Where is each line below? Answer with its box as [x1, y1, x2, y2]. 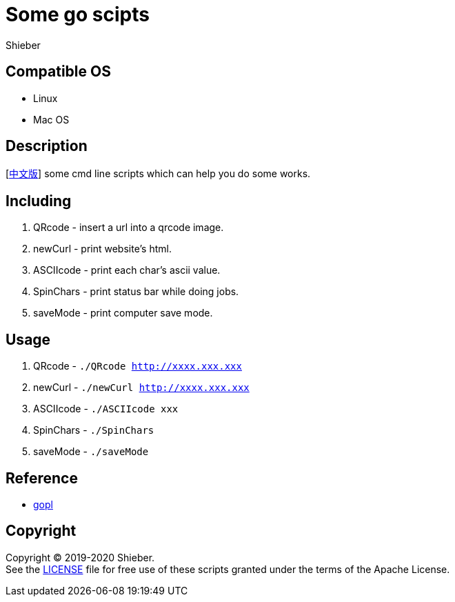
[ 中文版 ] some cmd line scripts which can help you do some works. [6, 168, 311, 180]
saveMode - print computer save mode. [33, 307, 213, 319]
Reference [6, 469, 78, 487]
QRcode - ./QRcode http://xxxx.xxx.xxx [33, 360, 242, 372]
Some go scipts [6, 3, 150, 26]
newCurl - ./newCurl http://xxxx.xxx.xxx [33, 381, 250, 394]
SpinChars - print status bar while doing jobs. [33, 285, 239, 298]
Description [6, 137, 88, 155]
